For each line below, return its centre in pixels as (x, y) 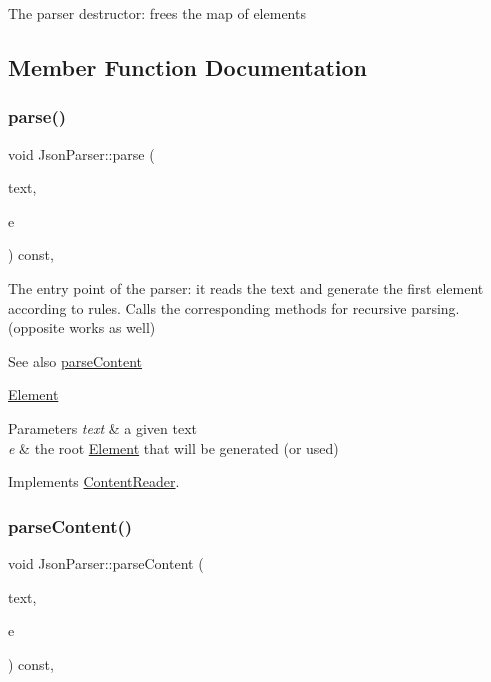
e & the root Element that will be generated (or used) (173, 447)
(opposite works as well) (82, 327)
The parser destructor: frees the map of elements (157, 13)
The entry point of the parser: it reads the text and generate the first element (246, 287)
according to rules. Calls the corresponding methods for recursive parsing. (234, 307)
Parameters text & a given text (103, 427)
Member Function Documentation (188, 66)
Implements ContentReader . (94, 481)
